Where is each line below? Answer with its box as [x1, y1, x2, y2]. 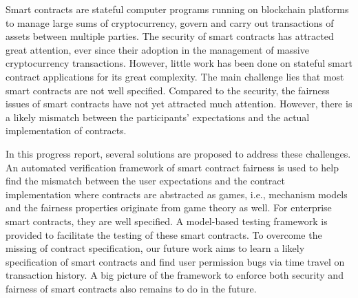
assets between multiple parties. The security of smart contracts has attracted [6, 29, 334, 43]
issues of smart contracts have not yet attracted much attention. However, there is [6, 96, 352, 111]
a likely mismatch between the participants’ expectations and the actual [6, 109, 310, 124]
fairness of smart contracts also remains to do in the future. [6, 281, 257, 295]
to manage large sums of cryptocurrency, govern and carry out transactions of [6, 15, 334, 30]
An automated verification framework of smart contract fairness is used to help [6, 160, 339, 174]
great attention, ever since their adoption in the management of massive [6, 42, 309, 56]
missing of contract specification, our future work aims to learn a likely [6, 241, 305, 255]
